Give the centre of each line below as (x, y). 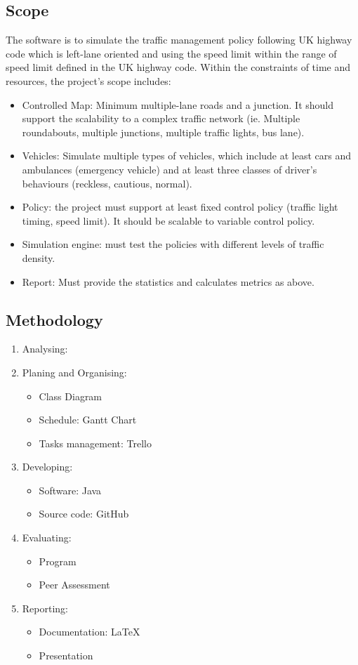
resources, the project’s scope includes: (88, 80)
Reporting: (45, 608)
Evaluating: (47, 538)
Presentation (66, 656)
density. (39, 257)
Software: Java (70, 490)
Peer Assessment (74, 585)
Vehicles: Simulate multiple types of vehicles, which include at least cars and (187, 156)
